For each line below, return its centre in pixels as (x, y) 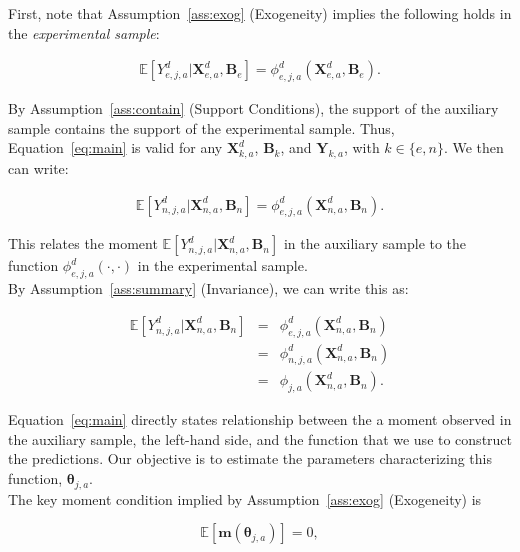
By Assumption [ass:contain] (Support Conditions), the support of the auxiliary (253, 108)
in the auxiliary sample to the (375, 243)
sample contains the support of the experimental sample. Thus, (201, 127)
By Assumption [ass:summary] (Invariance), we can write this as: (208, 288)
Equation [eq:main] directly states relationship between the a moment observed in (260, 419)
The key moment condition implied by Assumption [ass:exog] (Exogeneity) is (245, 498)
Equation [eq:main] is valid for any (115, 147)
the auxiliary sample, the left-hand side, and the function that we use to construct (260, 438)
